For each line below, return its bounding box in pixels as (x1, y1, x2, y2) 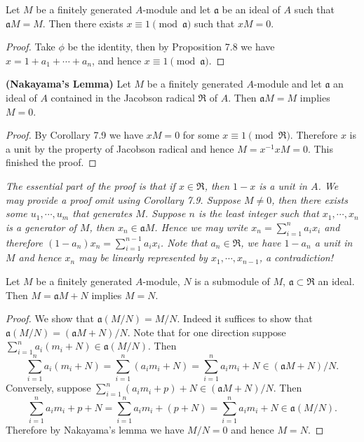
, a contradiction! (259, 250, 334, 265)
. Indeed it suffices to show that (177, 311, 313, 326)
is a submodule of (194, 273, 270, 288)
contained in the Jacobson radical (50, 90, 195, 104)
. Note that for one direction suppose (127, 324, 286, 339)
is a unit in (259, 178, 307, 193)
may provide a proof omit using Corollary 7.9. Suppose (6, 192, 241, 207)
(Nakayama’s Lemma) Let (6, 76, 131, 91)
